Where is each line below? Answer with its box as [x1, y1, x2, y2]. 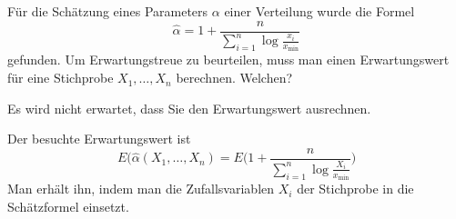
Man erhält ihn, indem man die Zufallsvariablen [7, 179, 275, 198]
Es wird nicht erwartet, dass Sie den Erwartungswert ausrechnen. [7, 98, 371, 117]
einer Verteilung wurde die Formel [224, 2, 415, 20]
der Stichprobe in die [297, 179, 414, 198]
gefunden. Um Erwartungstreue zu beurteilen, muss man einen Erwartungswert [7, 50, 450, 69]
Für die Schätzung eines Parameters [7, 2, 208, 20]
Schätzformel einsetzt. [7, 196, 129, 215]
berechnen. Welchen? [176, 68, 293, 87]
